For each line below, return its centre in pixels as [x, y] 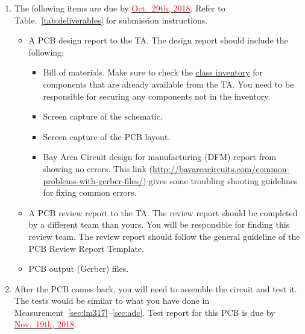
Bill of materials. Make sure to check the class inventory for [153, 72]
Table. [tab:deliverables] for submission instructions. [111, 20]
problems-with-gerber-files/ [93, 180]
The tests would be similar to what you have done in [112, 300]
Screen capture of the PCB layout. [107, 136]
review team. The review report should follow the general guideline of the [164, 236]
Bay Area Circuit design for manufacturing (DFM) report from [160, 157]
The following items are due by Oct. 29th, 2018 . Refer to [120, 8]
